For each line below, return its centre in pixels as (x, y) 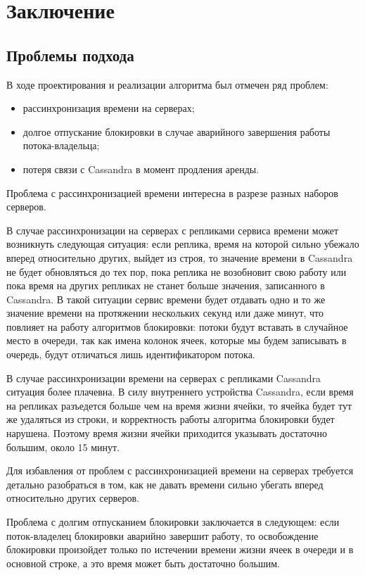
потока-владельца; (61, 145)
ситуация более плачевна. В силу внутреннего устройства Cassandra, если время (180, 392)
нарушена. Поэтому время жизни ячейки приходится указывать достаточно (167, 433)
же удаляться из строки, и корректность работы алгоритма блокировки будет (171, 419)
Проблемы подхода (70, 55)
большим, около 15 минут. (63, 447)
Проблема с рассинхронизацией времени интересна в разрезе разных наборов (172, 192)
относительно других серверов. (73, 498)
